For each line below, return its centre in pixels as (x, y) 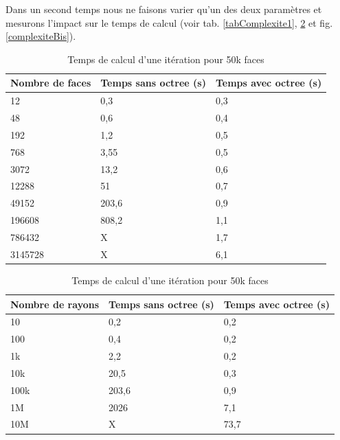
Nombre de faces (51, 83)
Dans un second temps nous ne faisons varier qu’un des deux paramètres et (164, 9)
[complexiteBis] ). (41, 36)
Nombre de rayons (55, 304)
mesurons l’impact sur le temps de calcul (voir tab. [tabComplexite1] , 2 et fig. (169, 22)
